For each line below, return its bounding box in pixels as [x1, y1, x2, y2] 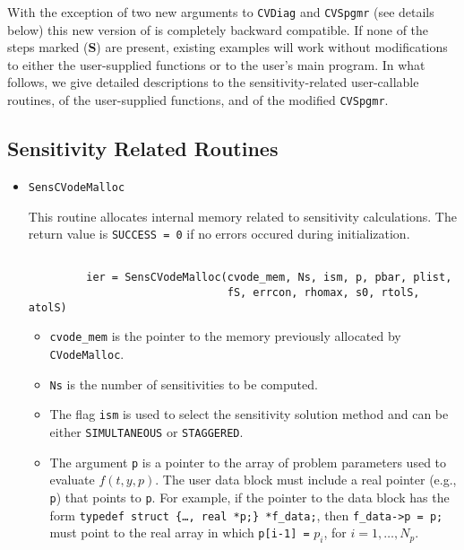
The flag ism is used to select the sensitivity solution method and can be [49, 405, 449, 423]
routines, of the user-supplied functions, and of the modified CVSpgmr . [7, 91, 389, 109]
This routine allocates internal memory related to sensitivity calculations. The [28, 206, 457, 225]
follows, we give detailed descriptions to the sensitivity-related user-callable [7, 73, 419, 92]
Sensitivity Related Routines [7, 135, 279, 162]
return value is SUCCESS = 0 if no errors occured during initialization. [28, 224, 410, 243]
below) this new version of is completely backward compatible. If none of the [7, 20, 429, 39]
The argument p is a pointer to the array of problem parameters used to [49, 452, 447, 471]
